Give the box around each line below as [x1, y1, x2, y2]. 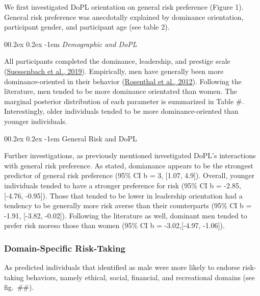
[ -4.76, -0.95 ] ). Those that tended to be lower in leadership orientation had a [4, 190, 243, 201]
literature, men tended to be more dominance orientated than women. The [4, 86, 238, 96]
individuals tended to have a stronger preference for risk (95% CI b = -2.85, [4, 180, 241, 190]
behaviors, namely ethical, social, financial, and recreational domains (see [26, 272, 255, 282]
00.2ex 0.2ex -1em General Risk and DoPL [4, 133, 137, 143]
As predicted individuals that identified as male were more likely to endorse [4, 262, 240, 273]
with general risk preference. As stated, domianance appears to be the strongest [4, 160, 253, 170]
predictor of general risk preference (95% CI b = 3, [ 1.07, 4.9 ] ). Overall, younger [4, 170, 255, 181]
